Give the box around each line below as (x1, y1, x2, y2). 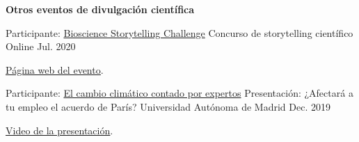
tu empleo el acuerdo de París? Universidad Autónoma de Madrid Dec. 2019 (6, 99, 331, 113)
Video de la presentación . (6, 123, 113, 137)
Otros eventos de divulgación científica (6, 2, 195, 16)
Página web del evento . (6, 62, 104, 77)
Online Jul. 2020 (6, 39, 76, 54)
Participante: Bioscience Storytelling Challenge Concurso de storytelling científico (6, 25, 353, 40)
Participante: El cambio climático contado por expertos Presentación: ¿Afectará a (6, 86, 353, 100)
